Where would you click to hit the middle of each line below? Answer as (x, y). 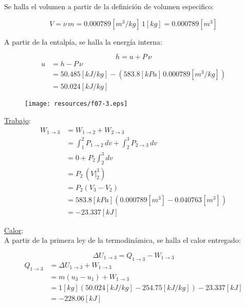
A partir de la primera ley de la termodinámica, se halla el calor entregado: (122, 240)
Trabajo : (17, 120)
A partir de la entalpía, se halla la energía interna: (83, 41)
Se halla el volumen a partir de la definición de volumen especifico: (109, 6)
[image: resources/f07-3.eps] (76, 104)
